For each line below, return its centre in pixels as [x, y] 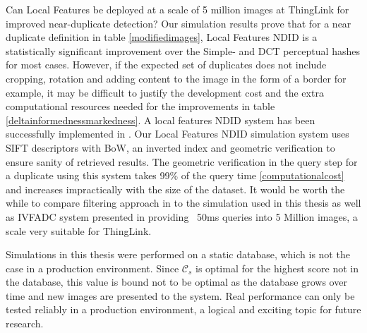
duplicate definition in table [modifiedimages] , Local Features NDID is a [162, 37]
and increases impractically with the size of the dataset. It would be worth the [175, 189]
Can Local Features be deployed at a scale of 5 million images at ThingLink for [178, 9]
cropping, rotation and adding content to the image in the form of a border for [176, 78]
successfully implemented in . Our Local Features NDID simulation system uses [178, 134]
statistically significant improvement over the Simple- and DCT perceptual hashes [183, 50]
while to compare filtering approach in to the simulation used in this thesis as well [183, 203]
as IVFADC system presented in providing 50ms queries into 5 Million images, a [182, 216]
